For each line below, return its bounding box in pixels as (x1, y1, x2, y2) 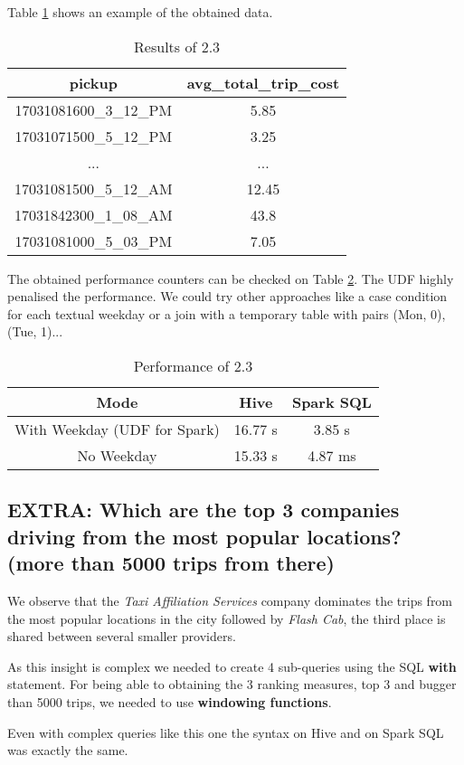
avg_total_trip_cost (186, 71, 340, 93)
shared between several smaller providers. (7, 627, 236, 646)
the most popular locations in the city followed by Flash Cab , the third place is (7, 609, 446, 628)
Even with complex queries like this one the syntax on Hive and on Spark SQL (7, 722, 444, 741)
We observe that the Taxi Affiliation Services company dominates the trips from (7, 590, 453, 609)
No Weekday (77, 444, 157, 466)
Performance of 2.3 (133, 354, 253, 376)
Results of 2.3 (134, 35, 221, 57)
